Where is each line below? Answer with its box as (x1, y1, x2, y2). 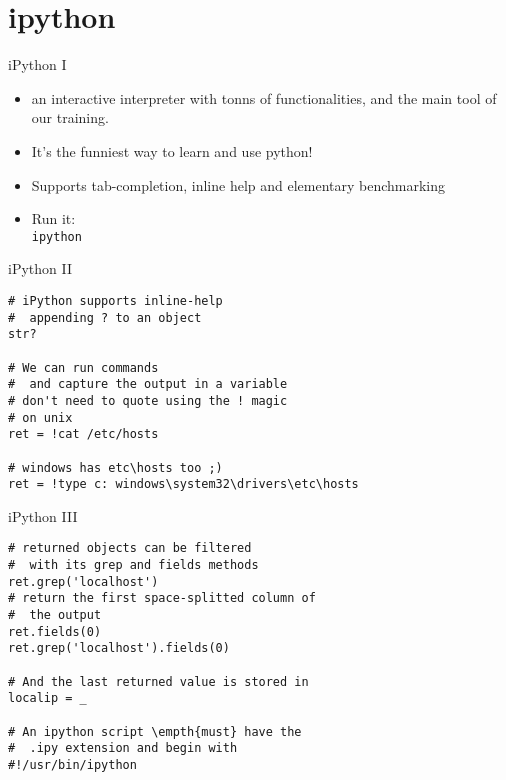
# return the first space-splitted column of (8, 591, 316, 606)
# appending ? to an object (8, 310, 202, 325)
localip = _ (8, 691, 87, 706)
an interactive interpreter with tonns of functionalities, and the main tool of (31, 87, 497, 108)
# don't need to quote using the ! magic (8, 393, 288, 408)
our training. (31, 107, 109, 128)
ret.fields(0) (8, 624, 102, 639)
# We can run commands (8, 360, 159, 375)
